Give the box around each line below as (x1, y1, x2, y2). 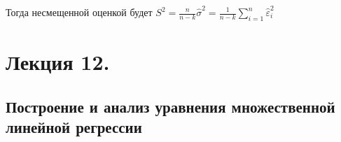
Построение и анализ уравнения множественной (6, 95, 335, 117)
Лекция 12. (6, 47, 110, 76)
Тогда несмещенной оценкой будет (6, 5, 153, 19)
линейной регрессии (6, 115, 142, 137)
